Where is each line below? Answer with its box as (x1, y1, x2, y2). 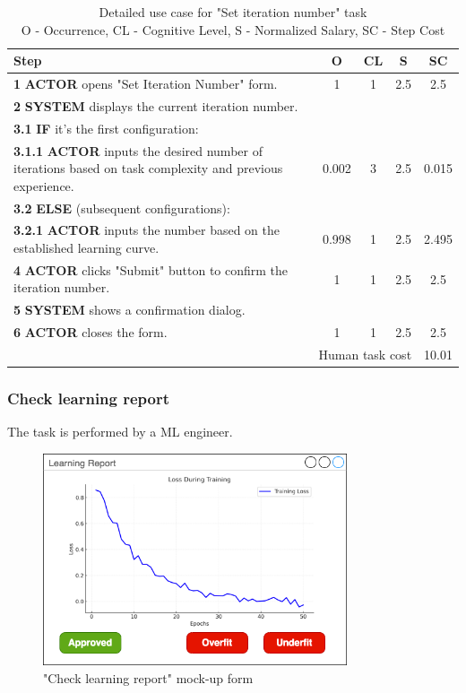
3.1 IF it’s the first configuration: (13, 118, 199, 137)
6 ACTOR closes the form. (13, 323, 168, 342)
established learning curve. (13, 238, 160, 257)
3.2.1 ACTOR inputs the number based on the (13, 221, 280, 239)
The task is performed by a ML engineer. (7, 422, 233, 441)
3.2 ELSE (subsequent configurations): (13, 198, 230, 217)
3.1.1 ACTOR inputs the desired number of (13, 141, 263, 160)
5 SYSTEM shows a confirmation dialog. (13, 300, 246, 319)
